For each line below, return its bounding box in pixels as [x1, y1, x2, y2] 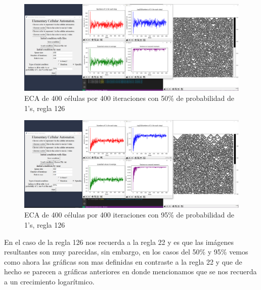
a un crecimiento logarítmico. [4, 276, 95, 287]
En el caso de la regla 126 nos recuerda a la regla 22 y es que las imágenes [4, 236, 234, 247]
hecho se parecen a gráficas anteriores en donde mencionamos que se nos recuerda [4, 266, 257, 277]
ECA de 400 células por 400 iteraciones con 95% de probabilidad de [24, 209, 235, 220]
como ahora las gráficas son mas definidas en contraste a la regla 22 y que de [4, 256, 242, 267]
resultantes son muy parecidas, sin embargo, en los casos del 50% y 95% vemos [4, 246, 248, 257]
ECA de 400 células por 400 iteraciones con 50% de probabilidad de [24, 93, 235, 103]
